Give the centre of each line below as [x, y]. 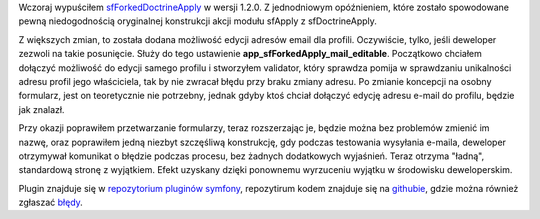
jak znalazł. [41, 109]
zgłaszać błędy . [51, 202]
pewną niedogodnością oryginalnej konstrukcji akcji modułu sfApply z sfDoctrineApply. [197, 21]
